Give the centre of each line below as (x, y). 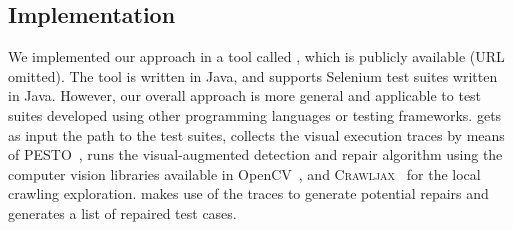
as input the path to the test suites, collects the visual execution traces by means (256, 134)
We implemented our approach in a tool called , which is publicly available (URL (256, 56)
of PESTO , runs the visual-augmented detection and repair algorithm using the (255, 154)
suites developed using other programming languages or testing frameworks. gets (255, 114)
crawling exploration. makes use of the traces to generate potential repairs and (248, 193)
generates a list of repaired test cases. (122, 212)
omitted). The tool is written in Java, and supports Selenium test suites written (253, 75)
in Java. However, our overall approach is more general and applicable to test (245, 95)
